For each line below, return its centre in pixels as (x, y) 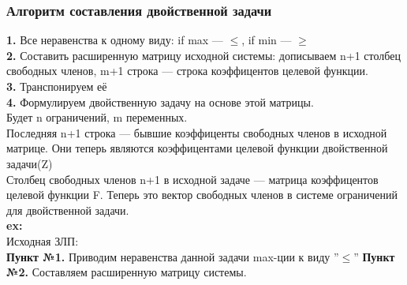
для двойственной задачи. (68, 210)
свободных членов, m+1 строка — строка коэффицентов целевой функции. (187, 71)
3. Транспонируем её (57, 86)
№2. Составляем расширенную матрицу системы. (127, 272)
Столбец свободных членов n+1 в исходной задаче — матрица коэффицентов (192, 179)
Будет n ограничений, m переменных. (97, 117)
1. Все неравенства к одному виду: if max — (115, 40)
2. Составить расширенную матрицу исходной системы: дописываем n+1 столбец (203, 55)
